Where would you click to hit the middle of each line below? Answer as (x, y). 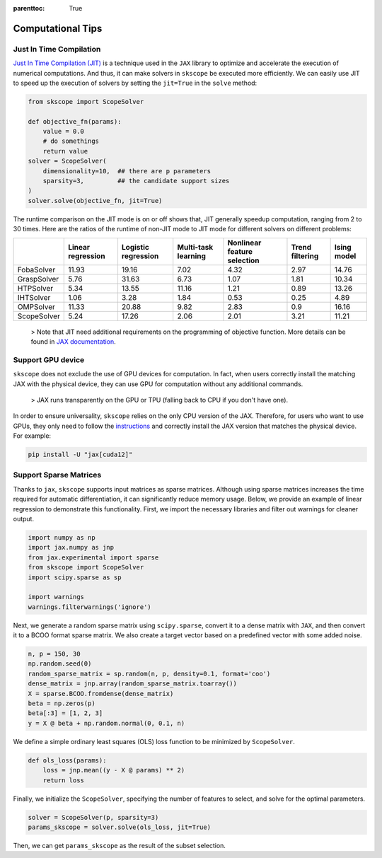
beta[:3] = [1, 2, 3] (65, 713)
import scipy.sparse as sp (75, 577)
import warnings (56, 597)
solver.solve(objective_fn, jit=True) (95, 201)
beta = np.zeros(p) (62, 703)
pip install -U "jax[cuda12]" (80, 455)
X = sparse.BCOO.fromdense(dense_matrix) (101, 694)
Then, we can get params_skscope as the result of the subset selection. (120, 845)
